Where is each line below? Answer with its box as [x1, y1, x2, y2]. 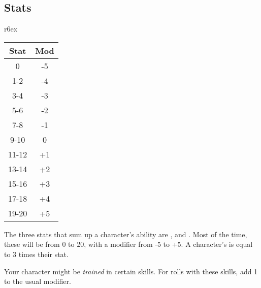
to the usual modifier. [4, 276, 71, 286]
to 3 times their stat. [4, 248, 69, 259]
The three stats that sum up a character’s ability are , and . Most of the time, [4, 229, 247, 239]
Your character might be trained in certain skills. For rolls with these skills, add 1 [4, 266, 258, 276]
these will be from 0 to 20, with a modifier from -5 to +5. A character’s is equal [4, 239, 253, 249]
